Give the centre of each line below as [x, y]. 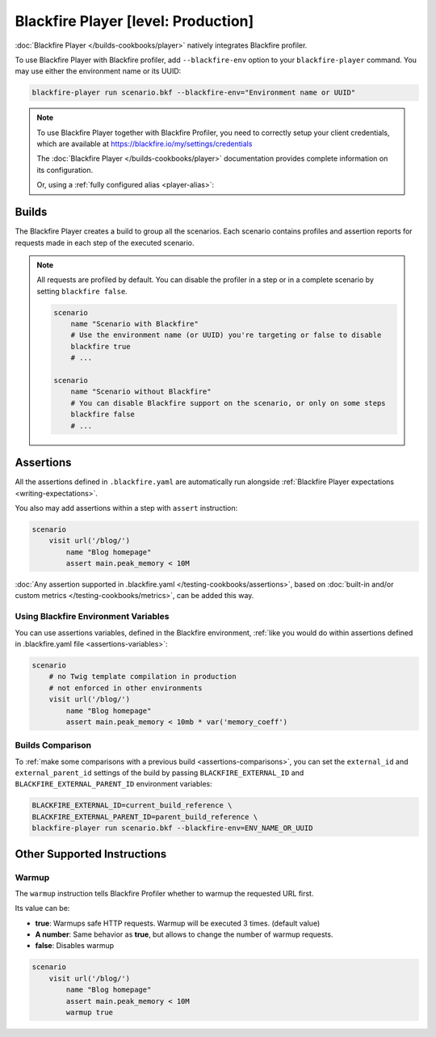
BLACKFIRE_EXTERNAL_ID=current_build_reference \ [132, 805]
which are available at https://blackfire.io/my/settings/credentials [145, 144]
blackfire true [101, 346]
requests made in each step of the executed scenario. [105, 242]
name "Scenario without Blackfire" [141, 392]
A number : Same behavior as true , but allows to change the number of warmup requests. [184, 934]
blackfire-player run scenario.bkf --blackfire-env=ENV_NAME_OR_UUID [172, 828]
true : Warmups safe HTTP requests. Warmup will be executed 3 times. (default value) [178, 923]
